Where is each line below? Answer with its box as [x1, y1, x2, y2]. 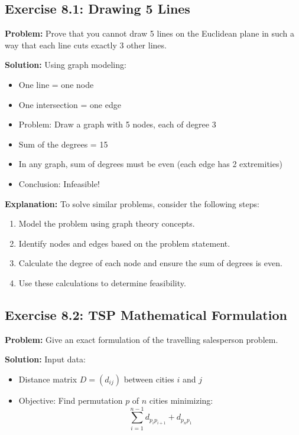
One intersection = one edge [18, 98, 121, 110]
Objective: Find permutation [18, 394, 123, 406]
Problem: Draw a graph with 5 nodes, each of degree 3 [18, 118, 216, 130]
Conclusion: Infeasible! [18, 177, 100, 189]
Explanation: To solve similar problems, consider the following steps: [5, 197, 259, 210]
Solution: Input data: [5, 353, 86, 365]
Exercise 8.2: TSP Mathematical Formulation [5, 305, 287, 323]
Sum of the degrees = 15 [18, 138, 108, 150]
